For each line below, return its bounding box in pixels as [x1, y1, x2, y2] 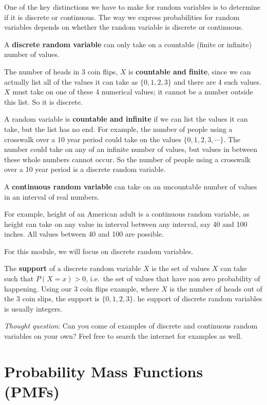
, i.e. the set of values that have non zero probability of [86, 273, 260, 284]
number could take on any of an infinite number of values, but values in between [4, 144, 257, 155]
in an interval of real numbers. [4, 191, 100, 202]
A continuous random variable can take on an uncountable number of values [4, 181, 257, 191]
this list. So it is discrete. [4, 96, 83, 107]
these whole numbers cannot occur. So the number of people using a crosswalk [4, 153, 251, 164]
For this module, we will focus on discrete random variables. [4, 245, 194, 256]
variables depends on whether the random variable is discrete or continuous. [4, 22, 243, 32]
